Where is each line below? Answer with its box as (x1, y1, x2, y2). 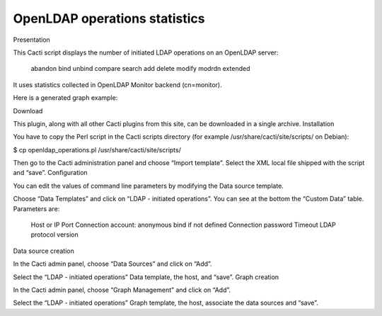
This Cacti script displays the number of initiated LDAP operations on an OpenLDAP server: (13, 48, 279, 57)
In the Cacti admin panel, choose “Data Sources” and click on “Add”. (13, 259, 212, 269)
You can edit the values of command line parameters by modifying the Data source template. (13, 181, 284, 190)
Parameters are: (13, 204, 60, 213)
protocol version (30, 230, 79, 239)
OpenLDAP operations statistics (13, 11, 205, 26)
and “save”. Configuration (13, 169, 88, 177)
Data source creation (13, 247, 74, 255)
